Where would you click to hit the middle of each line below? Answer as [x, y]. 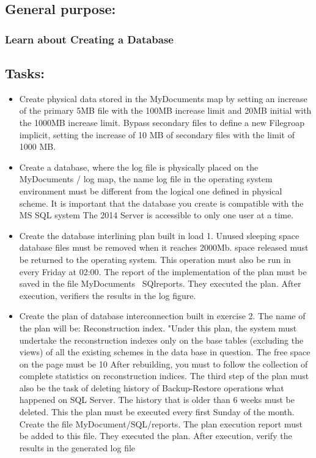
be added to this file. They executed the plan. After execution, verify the [156, 436]
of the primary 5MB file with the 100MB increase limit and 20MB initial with [165, 110]
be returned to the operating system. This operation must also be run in [155, 259]
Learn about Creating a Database [89, 39]
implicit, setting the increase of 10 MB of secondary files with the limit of [157, 134]
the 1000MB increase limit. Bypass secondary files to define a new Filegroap [162, 123]
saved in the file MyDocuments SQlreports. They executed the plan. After [160, 283]
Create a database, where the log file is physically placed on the [139, 167]
